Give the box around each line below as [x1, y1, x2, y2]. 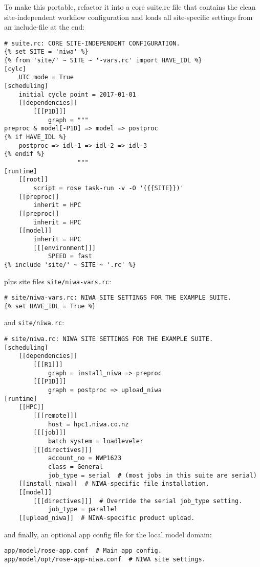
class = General [48, 463, 103, 470]
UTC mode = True [18, 74, 74, 81]
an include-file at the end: [4, 21, 85, 32]
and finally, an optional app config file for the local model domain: [4, 529, 212, 539]
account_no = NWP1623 [48, 455, 122, 462]
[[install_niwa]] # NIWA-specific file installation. [18, 480, 209, 488]
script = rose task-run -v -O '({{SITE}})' [33, 184, 184, 192]
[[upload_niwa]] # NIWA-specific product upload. [18, 514, 195, 521]
